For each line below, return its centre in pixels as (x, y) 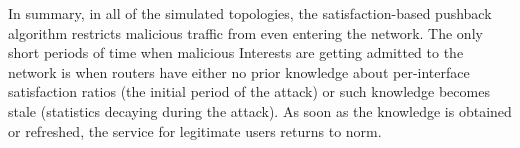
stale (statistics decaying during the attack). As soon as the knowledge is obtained (260, 110)
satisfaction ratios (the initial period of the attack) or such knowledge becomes (249, 91)
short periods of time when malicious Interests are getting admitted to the (236, 52)
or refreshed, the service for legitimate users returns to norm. (195, 130)
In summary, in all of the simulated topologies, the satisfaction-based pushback (250, 13)
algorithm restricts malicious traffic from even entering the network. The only (245, 32)
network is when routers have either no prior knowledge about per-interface (239, 71)
